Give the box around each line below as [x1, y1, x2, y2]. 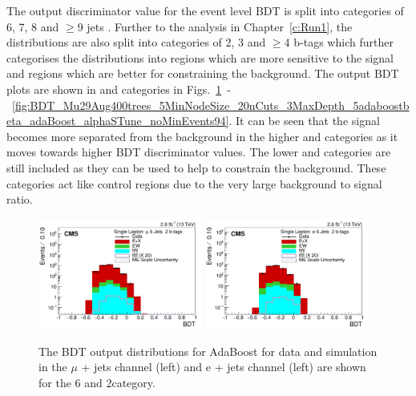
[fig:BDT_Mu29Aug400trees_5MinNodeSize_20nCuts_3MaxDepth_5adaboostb [12, 96, 410, 113]
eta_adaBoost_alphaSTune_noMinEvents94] [6, 112, 229, 129]
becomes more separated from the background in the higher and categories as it [6, 127, 398, 144]
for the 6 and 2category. [38, 374, 155, 390]
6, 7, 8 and [6, 18, 59, 34]
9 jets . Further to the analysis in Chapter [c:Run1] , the [77, 18, 353, 34]
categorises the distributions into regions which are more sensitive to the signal [6, 49, 394, 66]
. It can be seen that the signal [228, 112, 380, 129]
